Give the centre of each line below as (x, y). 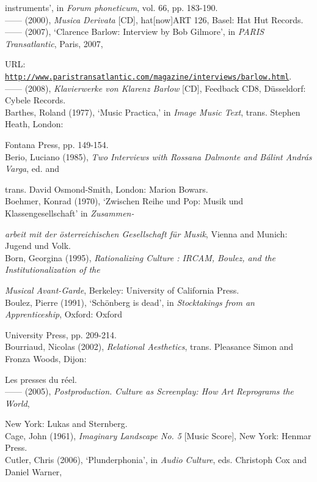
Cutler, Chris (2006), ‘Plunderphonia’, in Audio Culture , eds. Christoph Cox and (156, 460)
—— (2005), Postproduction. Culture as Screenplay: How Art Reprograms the (149, 391)
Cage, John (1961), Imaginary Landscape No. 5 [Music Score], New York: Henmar (158, 435)
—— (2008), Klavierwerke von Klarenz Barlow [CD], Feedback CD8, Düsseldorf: (155, 88)
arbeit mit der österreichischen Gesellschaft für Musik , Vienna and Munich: (146, 233)
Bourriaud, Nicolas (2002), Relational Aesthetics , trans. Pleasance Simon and (149, 347)
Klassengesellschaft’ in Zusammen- (70, 213)
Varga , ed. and (32, 169)
